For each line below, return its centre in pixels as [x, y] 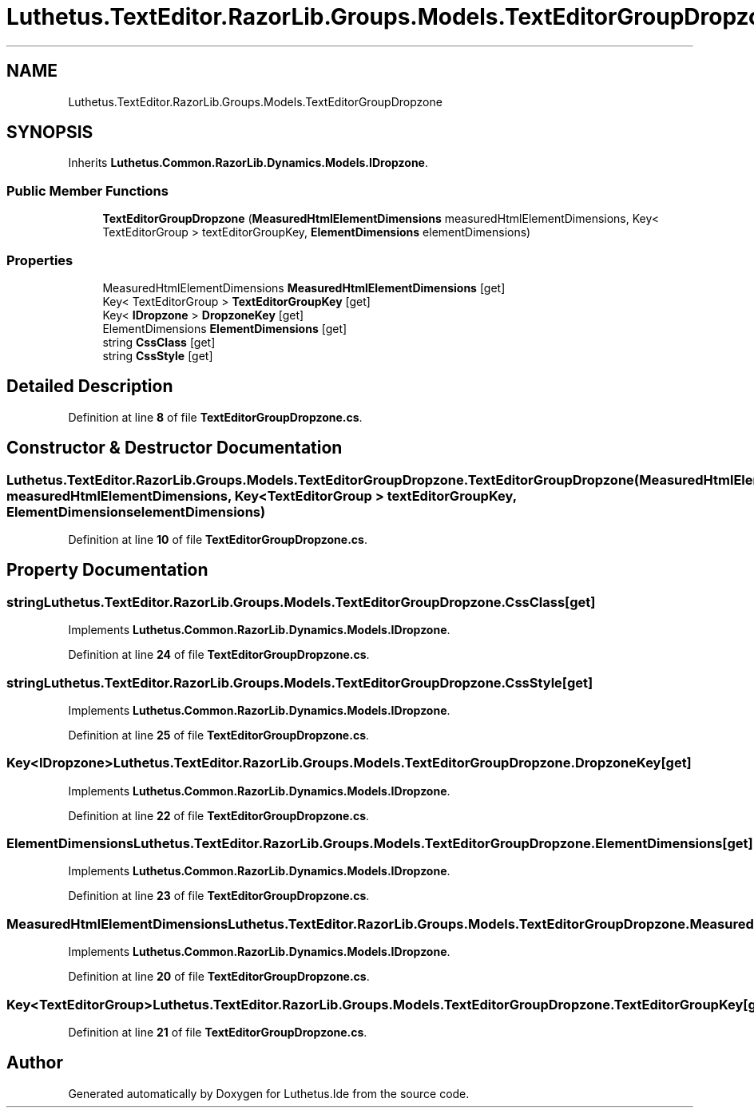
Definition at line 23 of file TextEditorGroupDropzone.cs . [219, 896]
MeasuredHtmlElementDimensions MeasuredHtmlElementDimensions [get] [304, 287]
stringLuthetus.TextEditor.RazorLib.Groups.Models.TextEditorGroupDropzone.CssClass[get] [301, 602]
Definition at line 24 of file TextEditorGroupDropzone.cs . [219, 655]
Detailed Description [90, 387]
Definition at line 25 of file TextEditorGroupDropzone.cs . [219, 735]
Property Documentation [107, 570]
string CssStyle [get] [158, 355]
